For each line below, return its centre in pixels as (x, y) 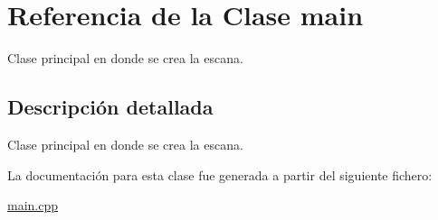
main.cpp (33, 205)
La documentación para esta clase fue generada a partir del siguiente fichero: (220, 174)
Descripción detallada (110, 107)
